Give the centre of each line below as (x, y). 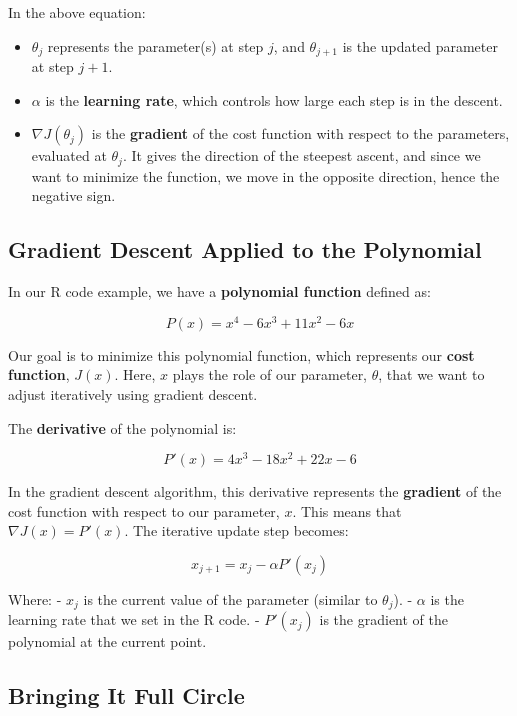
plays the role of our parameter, (270, 374)
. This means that (347, 510)
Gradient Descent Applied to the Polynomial (245, 249)
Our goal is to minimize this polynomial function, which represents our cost (241, 354)
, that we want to (431, 374)
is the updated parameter (420, 45)
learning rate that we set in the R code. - (134, 619)
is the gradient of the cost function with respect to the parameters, (300, 133)
